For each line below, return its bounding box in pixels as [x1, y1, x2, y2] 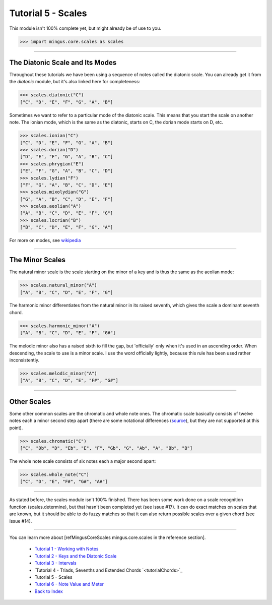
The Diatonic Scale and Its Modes [9, 58, 117, 67]
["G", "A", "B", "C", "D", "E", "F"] [20, 196, 113, 202]
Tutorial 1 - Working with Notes [34, 546, 99, 552]
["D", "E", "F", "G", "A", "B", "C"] [20, 154, 113, 160]
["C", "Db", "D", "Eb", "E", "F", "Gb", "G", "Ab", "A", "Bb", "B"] [20, 445, 193, 451]
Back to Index [34, 588, 63, 594]
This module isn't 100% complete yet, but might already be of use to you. [9, 25, 161, 31]
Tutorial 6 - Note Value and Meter [34, 581, 104, 587]
